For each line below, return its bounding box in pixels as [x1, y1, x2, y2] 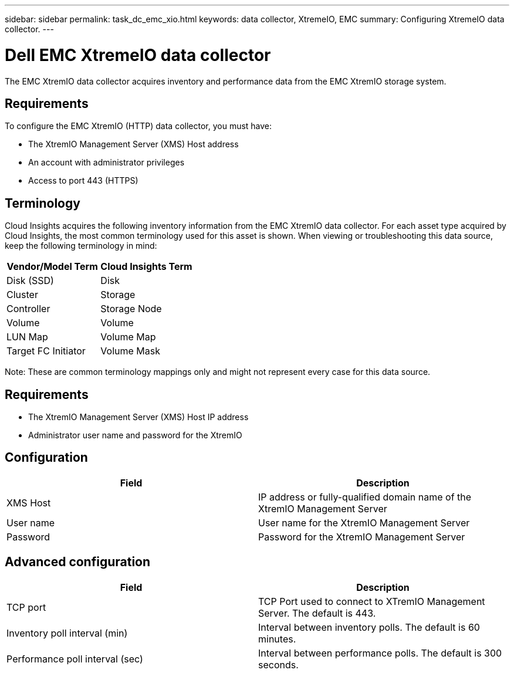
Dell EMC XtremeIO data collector [5, 45, 271, 65]
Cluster [6, 289, 38, 301]
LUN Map [6, 331, 48, 343]
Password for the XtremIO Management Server [258, 530, 465, 543]
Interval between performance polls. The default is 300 [258, 647, 502, 659]
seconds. [258, 658, 299, 671]
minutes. [258, 633, 296, 645]
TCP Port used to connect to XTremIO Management [258, 595, 485, 607]
